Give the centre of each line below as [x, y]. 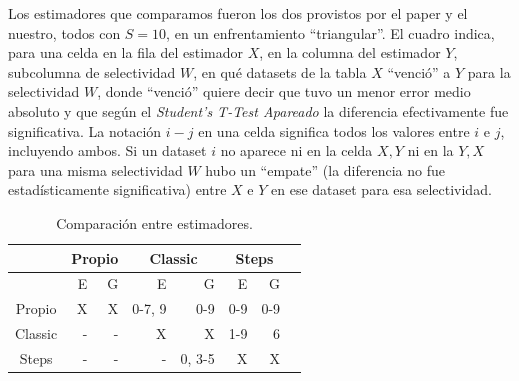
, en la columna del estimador [350, 52]
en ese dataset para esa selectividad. [381, 189]
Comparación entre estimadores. [154, 222]
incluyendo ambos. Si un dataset [107, 150]
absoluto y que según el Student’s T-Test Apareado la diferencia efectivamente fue [258, 110]
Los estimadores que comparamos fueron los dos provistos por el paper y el [238, 13]
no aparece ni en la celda [296, 150]
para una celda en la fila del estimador [126, 52]
